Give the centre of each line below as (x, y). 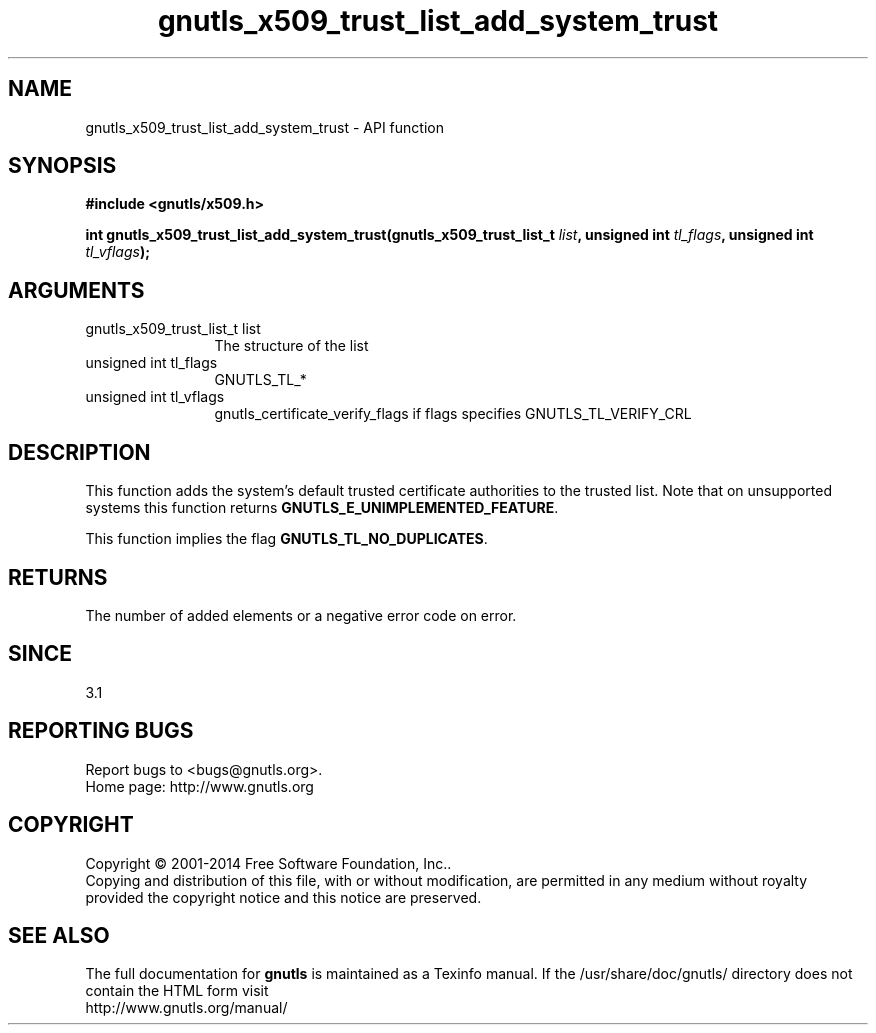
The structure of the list (291, 346)
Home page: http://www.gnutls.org (199, 786)
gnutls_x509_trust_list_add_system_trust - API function (264, 127)
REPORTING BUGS (101, 731)
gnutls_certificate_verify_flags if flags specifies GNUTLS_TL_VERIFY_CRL (453, 414)
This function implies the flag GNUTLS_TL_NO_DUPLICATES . (286, 539)
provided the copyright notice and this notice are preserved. (283, 897)
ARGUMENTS (76, 290)
